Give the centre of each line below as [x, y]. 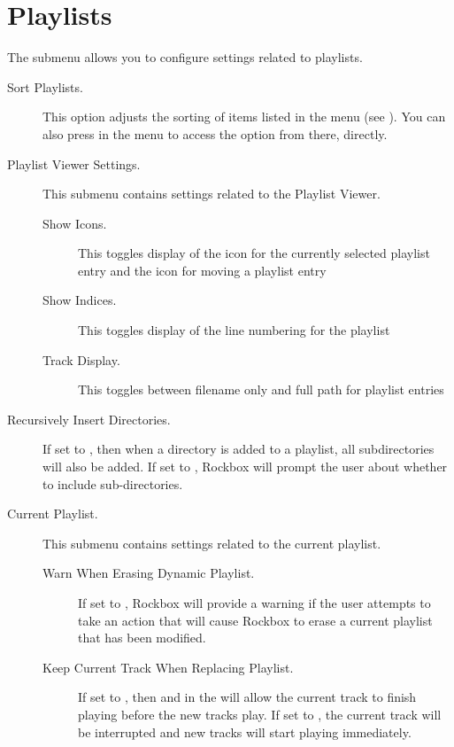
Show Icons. [75, 223]
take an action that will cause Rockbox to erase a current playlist [255, 620]
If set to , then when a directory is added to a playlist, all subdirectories [239, 449]
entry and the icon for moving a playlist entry [202, 270]
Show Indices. [80, 300]
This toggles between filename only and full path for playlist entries [261, 389]
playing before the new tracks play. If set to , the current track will [260, 714]
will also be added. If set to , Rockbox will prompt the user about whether [245, 467]
